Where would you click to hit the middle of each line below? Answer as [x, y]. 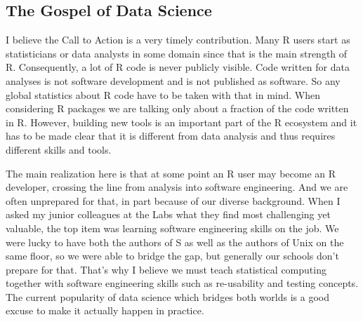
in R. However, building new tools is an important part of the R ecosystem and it [181, 122]
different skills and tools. [59, 149]
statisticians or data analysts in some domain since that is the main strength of [177, 53]
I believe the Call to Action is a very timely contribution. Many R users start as [178, 40]
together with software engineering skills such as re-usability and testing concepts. [182, 283]
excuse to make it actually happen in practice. [105, 310]
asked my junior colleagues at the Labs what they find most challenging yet [168, 214]
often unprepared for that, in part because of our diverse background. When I [173, 200]
